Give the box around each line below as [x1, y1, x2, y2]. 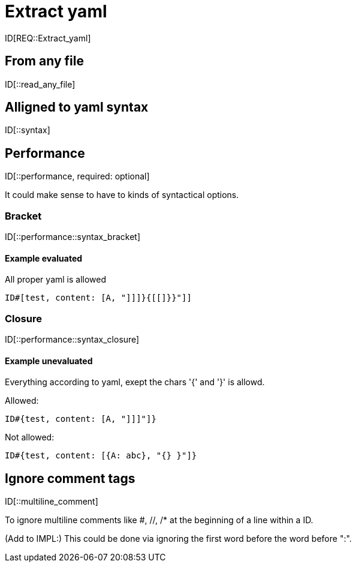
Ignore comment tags [5, 470, 135, 486]
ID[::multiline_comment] [5, 496, 98, 507]
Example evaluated [5, 253, 83, 263]
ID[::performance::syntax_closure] [5, 334, 140, 344]
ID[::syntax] [5, 125, 50, 136]
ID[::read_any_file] [5, 79, 76, 89]
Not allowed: [5, 432, 55, 443]
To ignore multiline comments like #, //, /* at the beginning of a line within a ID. [5, 515, 313, 526]
